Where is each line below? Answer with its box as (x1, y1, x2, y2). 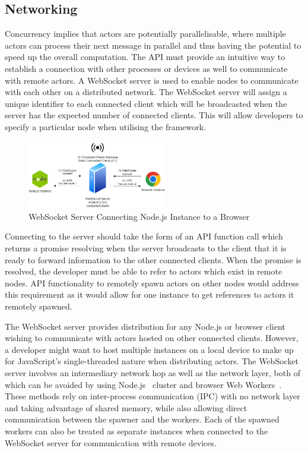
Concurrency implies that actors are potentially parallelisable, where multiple (5, 27, 286, 40)
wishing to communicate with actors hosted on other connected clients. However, (5, 332, 299, 344)
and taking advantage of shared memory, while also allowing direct (5, 401, 247, 414)
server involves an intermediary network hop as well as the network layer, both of (5, 366, 300, 379)
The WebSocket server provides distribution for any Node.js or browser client (5, 320, 285, 332)
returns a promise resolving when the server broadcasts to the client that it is (5, 242, 287, 254)
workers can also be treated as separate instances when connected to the (5, 424, 268, 437)
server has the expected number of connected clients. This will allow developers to (5, 109, 303, 121)
